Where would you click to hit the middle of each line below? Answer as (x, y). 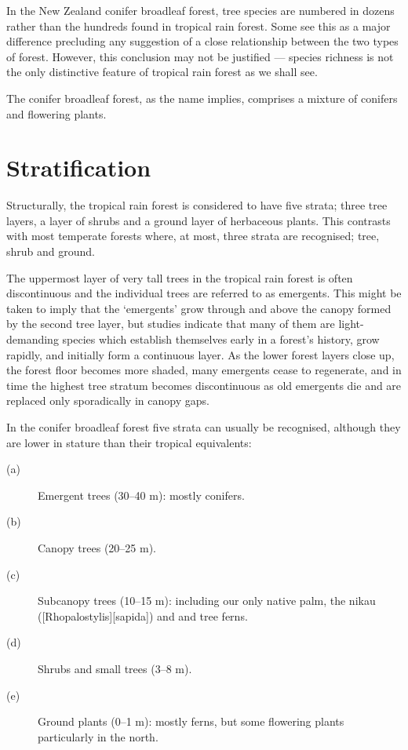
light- (351, 324)
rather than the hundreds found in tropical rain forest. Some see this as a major (199, 25)
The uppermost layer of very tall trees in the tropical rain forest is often (180, 277)
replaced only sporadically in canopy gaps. (108, 400)
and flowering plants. (56, 113)
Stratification (79, 167)
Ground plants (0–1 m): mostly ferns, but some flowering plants (191, 721)
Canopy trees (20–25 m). (97, 547)
